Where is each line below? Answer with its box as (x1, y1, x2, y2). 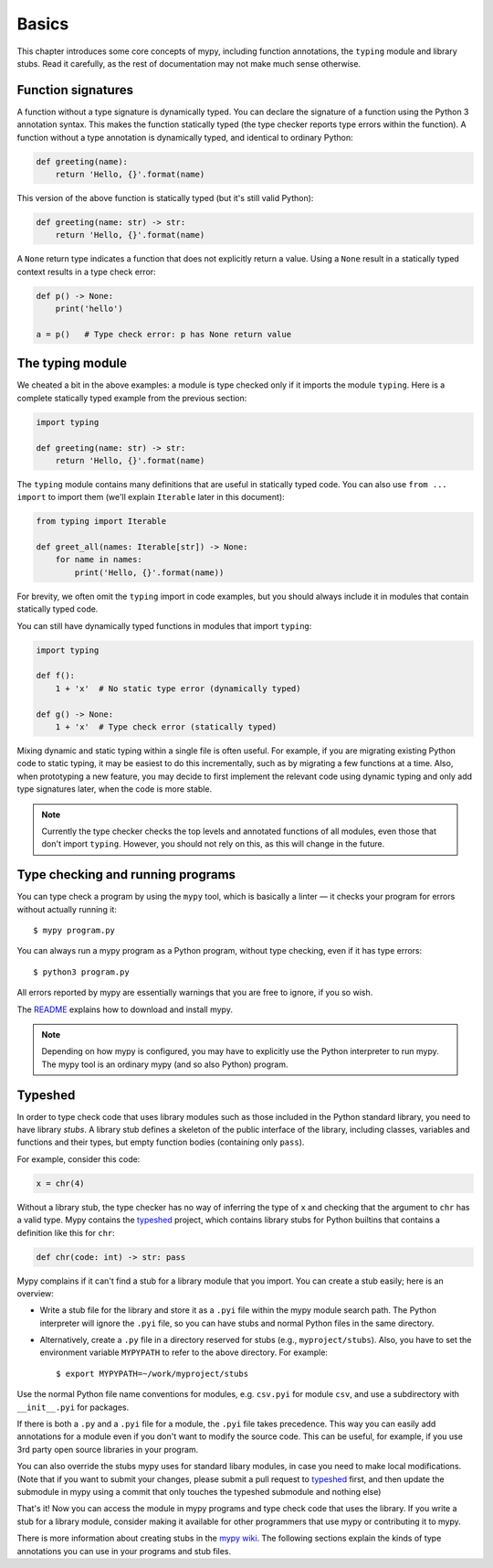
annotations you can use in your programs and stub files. (16, 1545, 232, 1556)
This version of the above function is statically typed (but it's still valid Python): (16, 192, 314, 203)
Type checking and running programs (16, 867, 236, 882)
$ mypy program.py (33, 924, 116, 935)
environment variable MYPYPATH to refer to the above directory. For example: (39, 1347, 329, 1358)
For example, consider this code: (16, 1153, 141, 1165)
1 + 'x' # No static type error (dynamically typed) (55, 683, 301, 694)
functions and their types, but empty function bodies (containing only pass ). (16, 1136, 305, 1147)
